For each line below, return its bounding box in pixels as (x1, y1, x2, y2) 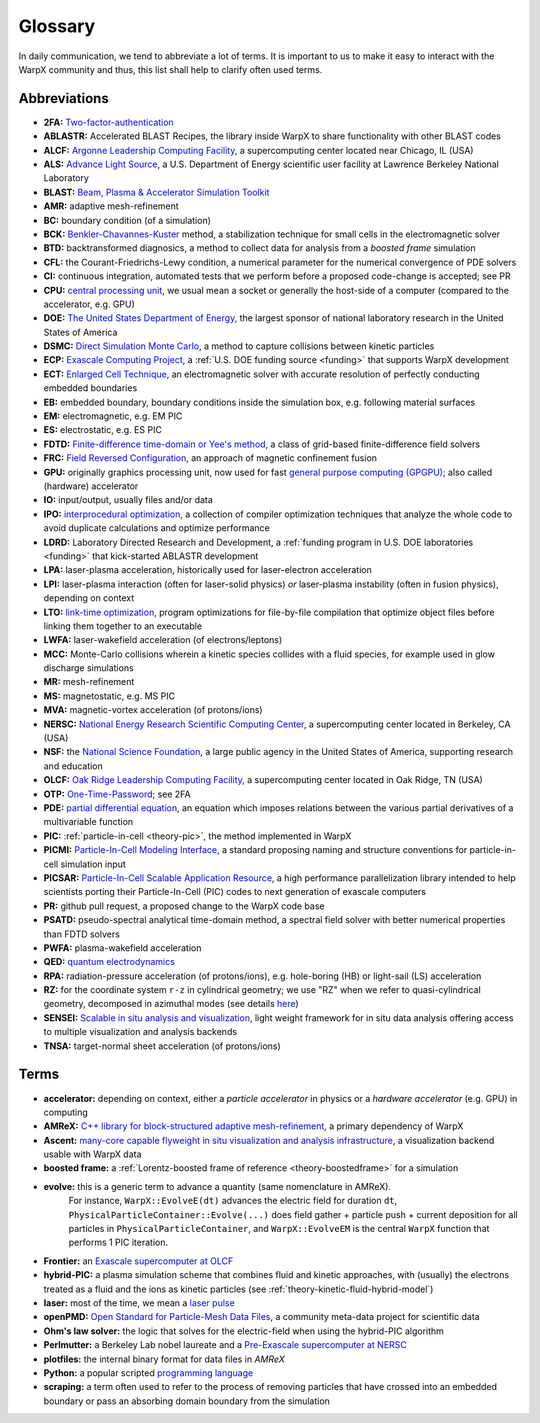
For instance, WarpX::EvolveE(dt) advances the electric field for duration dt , (68, 1195, 398, 1207)
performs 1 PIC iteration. (68, 1236, 169, 1249)
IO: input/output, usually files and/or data (43, 494, 214, 506)
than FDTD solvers (43, 928, 120, 940)
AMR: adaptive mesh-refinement (43, 200, 179, 212)
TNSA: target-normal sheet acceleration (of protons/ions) (43, 1040, 282, 1052)
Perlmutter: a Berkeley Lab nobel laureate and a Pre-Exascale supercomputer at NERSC (43, 1339, 407, 1351)
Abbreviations (18, 90, 109, 107)
